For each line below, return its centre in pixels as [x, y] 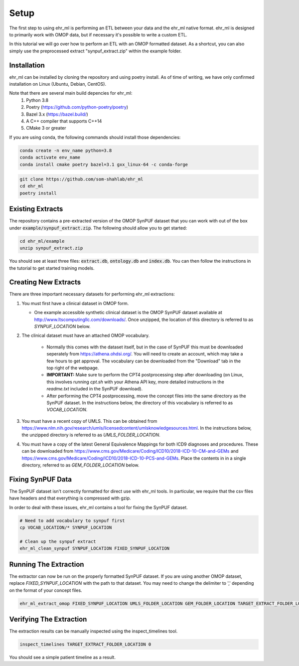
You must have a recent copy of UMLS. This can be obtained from [89, 421]
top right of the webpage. [73, 368]
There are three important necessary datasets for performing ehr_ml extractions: [92, 294]
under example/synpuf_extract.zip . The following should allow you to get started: [98, 228]
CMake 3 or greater [46, 128]
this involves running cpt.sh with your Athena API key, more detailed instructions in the [135, 382]
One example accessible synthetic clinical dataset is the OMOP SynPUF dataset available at [128, 313]
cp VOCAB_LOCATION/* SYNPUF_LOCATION [66, 528]
